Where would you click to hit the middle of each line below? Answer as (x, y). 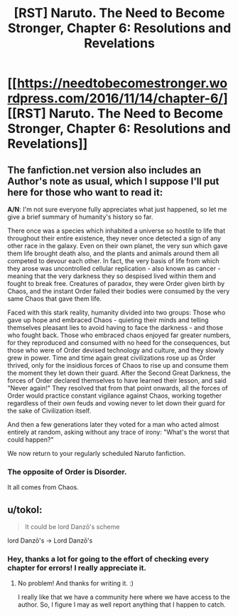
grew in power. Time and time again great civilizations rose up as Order (112, 358)
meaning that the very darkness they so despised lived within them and (112, 276)
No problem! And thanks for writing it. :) (75, 583)
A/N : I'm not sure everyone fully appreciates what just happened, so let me (117, 209)
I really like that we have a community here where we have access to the (124, 597)
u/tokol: (25, 510)
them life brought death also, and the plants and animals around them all (113, 253)
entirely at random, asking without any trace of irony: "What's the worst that (118, 432)
